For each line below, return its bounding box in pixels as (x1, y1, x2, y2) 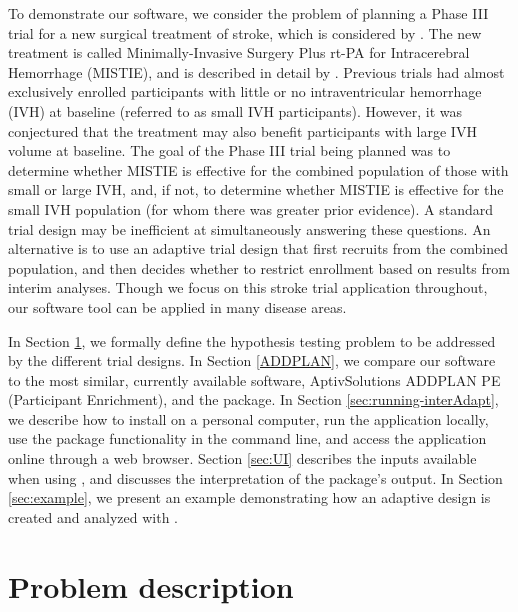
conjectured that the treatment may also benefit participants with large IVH (8, 120, 477, 141)
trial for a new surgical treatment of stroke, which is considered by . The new (8, 22, 482, 43)
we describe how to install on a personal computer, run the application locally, (8, 408, 489, 429)
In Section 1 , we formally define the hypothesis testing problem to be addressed (8, 330, 496, 351)
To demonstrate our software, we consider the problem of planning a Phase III (8, 3, 489, 23)
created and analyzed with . (8, 506, 178, 527)
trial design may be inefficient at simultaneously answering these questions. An (8, 218, 491, 239)
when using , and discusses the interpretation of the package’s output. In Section (8, 467, 503, 488)
